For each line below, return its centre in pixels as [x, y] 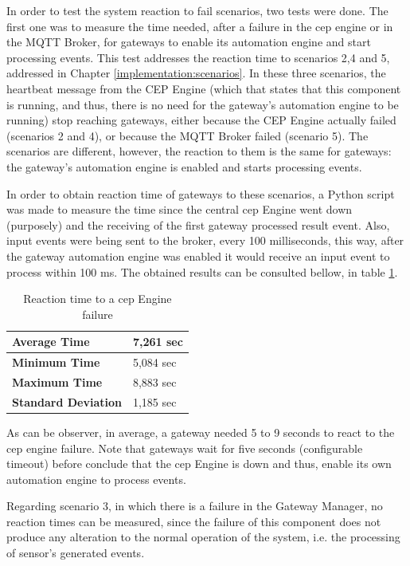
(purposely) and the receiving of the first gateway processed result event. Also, [198, 224]
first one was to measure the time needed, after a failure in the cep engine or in [200, 26]
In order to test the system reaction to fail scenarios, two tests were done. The [197, 10]
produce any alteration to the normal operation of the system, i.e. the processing [203, 537]
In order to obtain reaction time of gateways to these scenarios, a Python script [201, 193]
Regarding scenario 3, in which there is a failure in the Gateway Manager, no [195, 506]
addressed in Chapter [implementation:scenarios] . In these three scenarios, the [196, 73]
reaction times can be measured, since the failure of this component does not [194, 521]
